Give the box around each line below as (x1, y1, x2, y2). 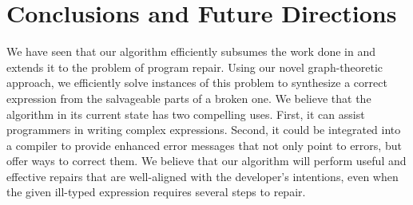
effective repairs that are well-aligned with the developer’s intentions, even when (6, 168, 399, 184)
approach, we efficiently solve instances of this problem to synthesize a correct (6, 74, 387, 91)
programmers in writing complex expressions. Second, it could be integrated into (6, 121, 401, 138)
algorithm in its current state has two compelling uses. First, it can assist (6, 105, 365, 122)
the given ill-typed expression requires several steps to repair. (6, 183, 306, 200)
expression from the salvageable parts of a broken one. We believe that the (6, 89, 371, 106)
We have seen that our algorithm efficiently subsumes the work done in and (6, 43, 376, 60)
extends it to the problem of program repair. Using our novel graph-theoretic (6, 58, 383, 75)
